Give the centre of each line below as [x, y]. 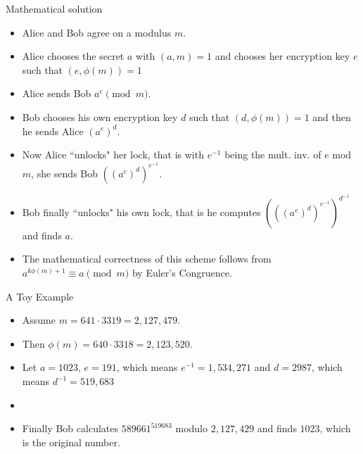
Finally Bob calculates [70, 428]
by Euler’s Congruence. [182, 273]
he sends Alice [53, 131]
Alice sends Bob [57, 93]
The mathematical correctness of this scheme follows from [147, 259]
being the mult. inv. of [273, 155]
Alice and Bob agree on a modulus [97, 32]
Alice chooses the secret [73, 56]
